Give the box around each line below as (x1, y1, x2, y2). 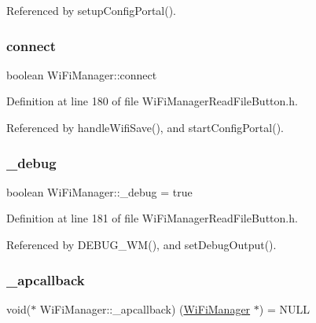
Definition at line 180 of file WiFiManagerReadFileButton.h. (6, 93, 298, 109)
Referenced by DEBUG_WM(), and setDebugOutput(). (6, 237, 277, 252)
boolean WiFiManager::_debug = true (6, 183, 193, 200)
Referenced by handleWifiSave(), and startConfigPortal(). (6, 119, 284, 135)
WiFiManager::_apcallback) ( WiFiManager (39, 300, 251, 317)
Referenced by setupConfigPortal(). (6, 2, 177, 18)
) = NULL (259, 300, 310, 317)
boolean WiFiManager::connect (6, 66, 157, 83)
